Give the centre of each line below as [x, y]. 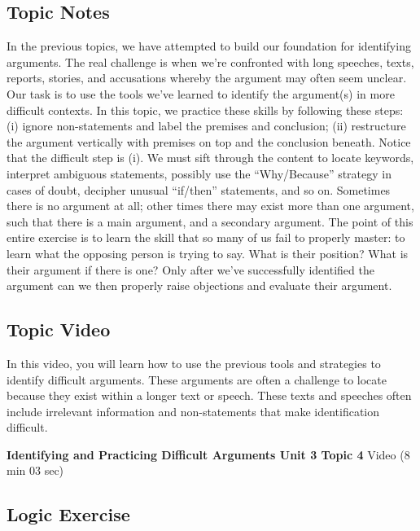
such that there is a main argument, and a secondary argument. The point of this [210, 221]
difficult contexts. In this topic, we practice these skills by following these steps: [205, 110]
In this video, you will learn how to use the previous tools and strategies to [194, 363]
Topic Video [59, 329]
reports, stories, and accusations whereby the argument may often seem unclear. [207, 78]
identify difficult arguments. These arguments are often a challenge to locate [197, 379]
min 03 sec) [35, 470]
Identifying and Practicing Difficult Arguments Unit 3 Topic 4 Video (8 [208, 454]
